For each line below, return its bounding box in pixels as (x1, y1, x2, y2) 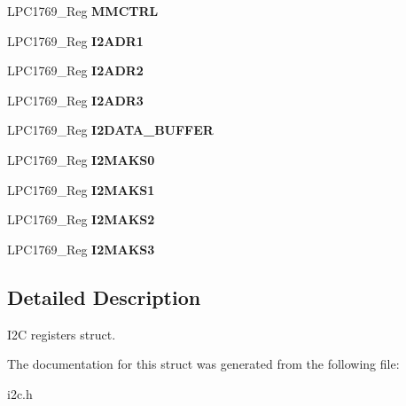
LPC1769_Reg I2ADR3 (7, 90, 144, 109)
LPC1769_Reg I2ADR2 (7, 61, 144, 80)
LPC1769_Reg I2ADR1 (7, 31, 144, 50)
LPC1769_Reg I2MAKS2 (7, 210, 155, 229)
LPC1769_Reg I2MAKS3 (7, 239, 155, 258)
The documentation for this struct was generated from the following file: (7, 355, 400, 373)
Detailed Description (7, 283, 201, 310)
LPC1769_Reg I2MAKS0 (7, 150, 155, 168)
